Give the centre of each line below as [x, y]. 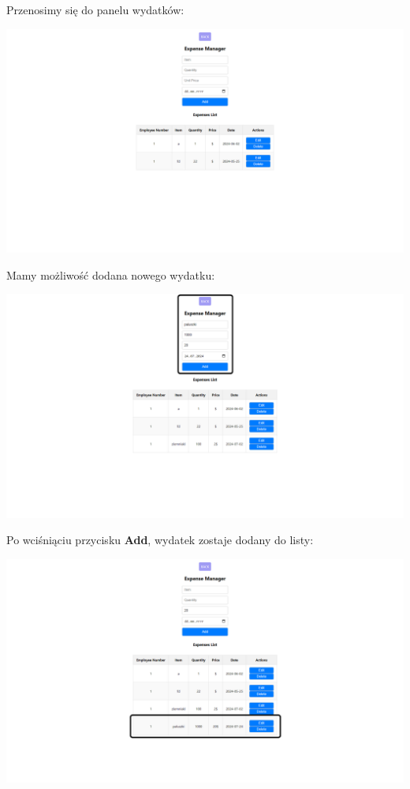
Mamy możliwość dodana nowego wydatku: [111, 274]
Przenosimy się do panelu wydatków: [95, 9]
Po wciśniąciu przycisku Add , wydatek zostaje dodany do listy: [160, 540]
